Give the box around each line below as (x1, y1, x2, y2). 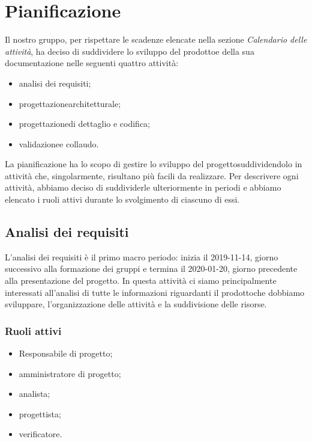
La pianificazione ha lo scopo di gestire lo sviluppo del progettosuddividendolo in (5, 158, 302, 170)
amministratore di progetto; (19, 367, 121, 379)
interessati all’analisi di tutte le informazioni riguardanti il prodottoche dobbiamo (5, 286, 305, 298)
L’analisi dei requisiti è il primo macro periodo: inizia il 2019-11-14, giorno (5, 250, 278, 263)
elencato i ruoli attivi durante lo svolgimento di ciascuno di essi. (5, 193, 240, 206)
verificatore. (19, 428, 62, 440)
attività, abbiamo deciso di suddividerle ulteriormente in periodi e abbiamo (5, 181, 281, 194)
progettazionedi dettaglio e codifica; (19, 117, 151, 130)
